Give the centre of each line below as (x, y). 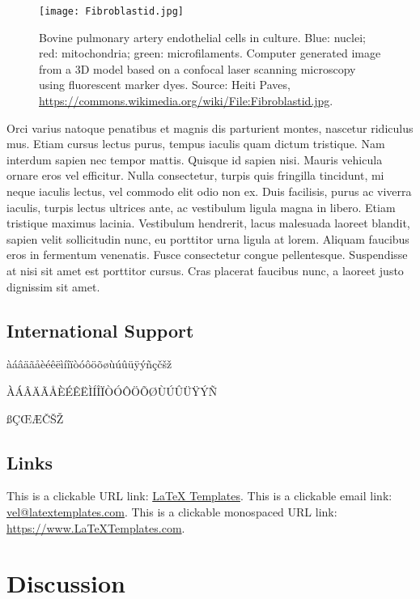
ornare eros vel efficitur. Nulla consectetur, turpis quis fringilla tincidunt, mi (195, 175)
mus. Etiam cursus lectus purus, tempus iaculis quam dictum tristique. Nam (196, 144)
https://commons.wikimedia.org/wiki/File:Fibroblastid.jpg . (186, 101)
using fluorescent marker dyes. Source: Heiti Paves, (165, 85)
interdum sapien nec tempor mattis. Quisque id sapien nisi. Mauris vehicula (195, 159)
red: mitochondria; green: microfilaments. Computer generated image (210, 53)
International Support (100, 330)
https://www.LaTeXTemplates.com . (96, 527)
